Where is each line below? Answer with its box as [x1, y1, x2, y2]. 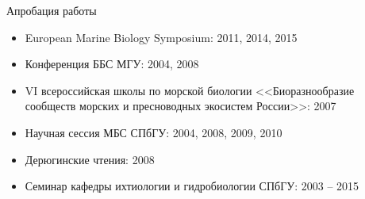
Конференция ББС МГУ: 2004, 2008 [25, 55, 199, 72]
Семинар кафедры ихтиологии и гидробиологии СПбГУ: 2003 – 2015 [25, 178, 359, 194]
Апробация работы [6, 2, 97, 18]
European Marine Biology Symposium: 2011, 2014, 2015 [25, 29, 298, 45]
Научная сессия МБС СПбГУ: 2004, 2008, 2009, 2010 [25, 124, 282, 140]
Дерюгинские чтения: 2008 [25, 151, 155, 167]
